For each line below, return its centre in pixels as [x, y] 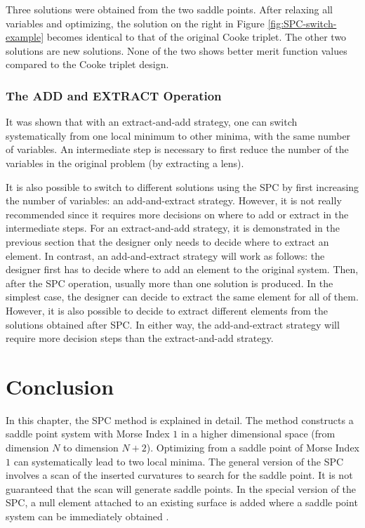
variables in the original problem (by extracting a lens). [125, 163]
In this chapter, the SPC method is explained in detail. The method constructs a [180, 420]
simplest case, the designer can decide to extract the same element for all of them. [182, 297]
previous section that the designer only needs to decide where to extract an [167, 241]
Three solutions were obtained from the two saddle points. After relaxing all [170, 9]
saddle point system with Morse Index [88, 434]
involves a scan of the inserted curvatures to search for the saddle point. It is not [179, 475]
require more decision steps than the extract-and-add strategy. [140, 338]
